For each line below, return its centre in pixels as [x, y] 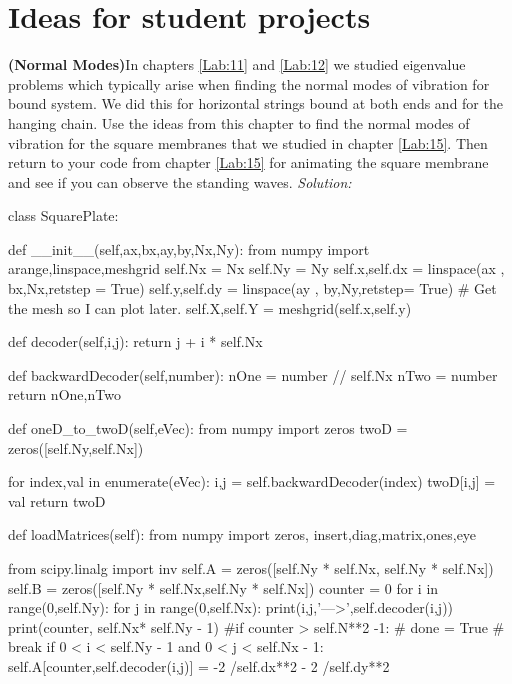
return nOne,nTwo [64, 394]
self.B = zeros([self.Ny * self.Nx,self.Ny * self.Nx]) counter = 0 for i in [223, 587]
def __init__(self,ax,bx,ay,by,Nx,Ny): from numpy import [189, 248]
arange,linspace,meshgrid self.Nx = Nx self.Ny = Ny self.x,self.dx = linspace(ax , [256, 268]
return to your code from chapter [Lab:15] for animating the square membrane [248, 162]
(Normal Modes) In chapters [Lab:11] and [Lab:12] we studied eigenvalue [237, 64]
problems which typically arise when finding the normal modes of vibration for [249, 83]
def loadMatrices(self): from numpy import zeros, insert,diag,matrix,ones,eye [242, 534]
